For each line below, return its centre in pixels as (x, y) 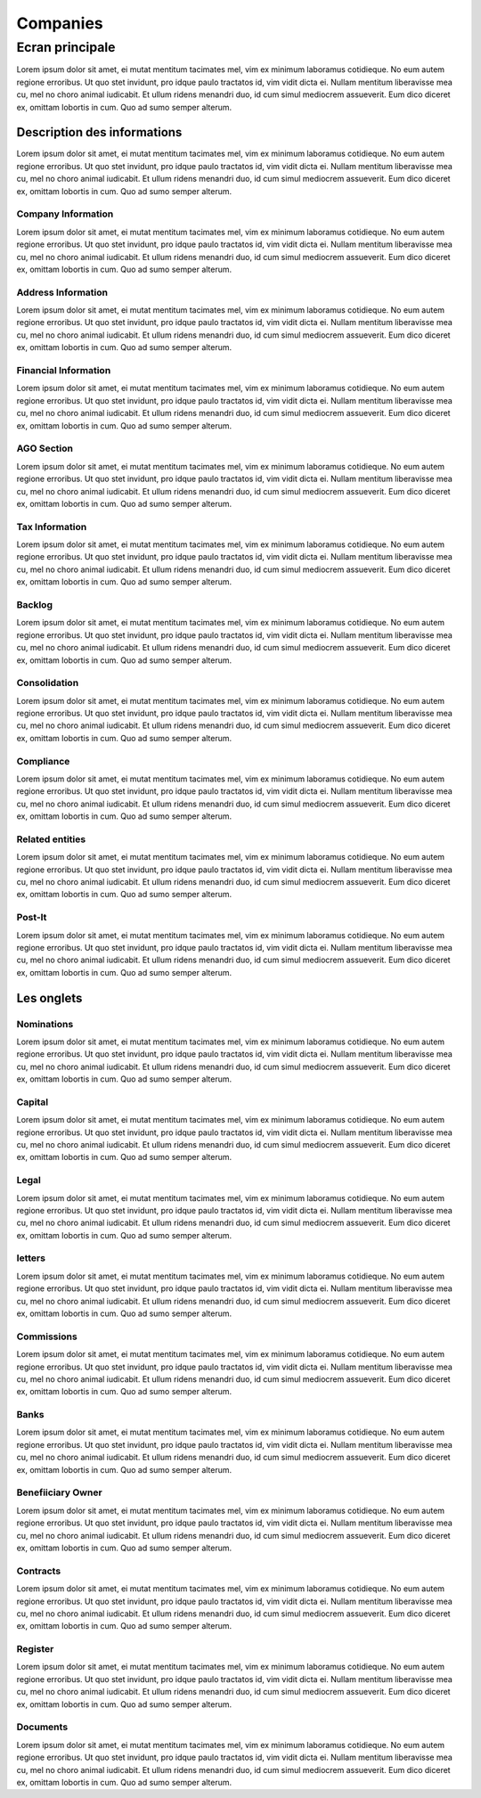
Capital (33, 1102)
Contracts (39, 1571)
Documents (42, 1727)
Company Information (65, 214)
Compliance (43, 761)
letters (31, 1258)
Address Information (62, 292)
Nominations (45, 1024)
